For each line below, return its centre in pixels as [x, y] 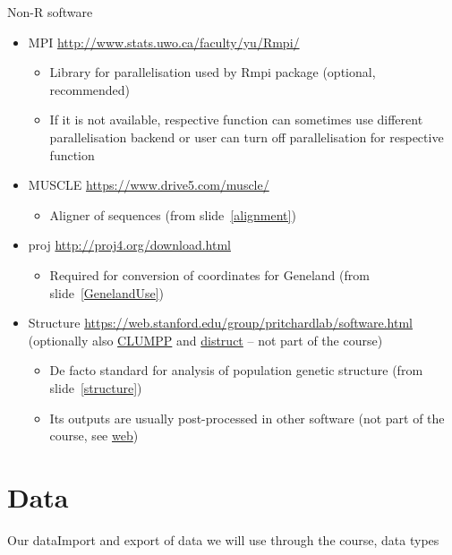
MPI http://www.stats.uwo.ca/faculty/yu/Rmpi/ [164, 42]
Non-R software [50, 12]
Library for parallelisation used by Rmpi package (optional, [213, 72]
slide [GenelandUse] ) [107, 292]
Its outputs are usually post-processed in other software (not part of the [247, 418]
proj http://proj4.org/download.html [129, 245]
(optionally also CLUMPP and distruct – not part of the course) [205, 340]
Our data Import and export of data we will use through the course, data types [223, 539]
